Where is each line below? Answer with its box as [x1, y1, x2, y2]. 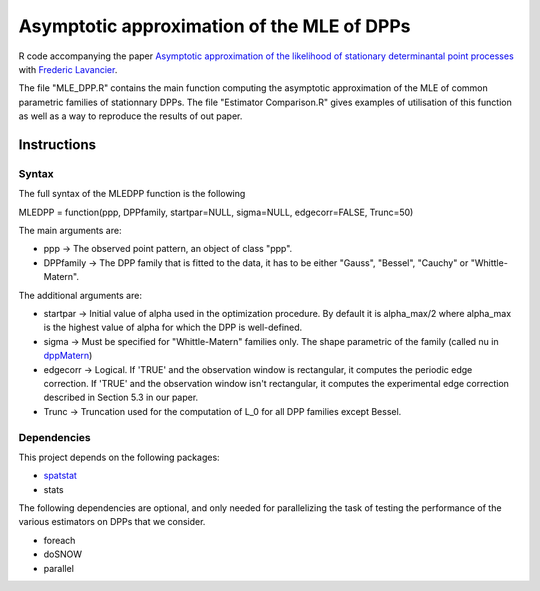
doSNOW [43, 548, 82, 560]
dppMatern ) [43, 350, 93, 362]
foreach [43, 534, 76, 546]
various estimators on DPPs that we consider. [18, 516, 206, 528]
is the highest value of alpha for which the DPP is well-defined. [43, 321, 303, 334]
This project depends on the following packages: [18, 451, 220, 463]
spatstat [43, 470, 77, 482]
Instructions [18, 136, 97, 153]
